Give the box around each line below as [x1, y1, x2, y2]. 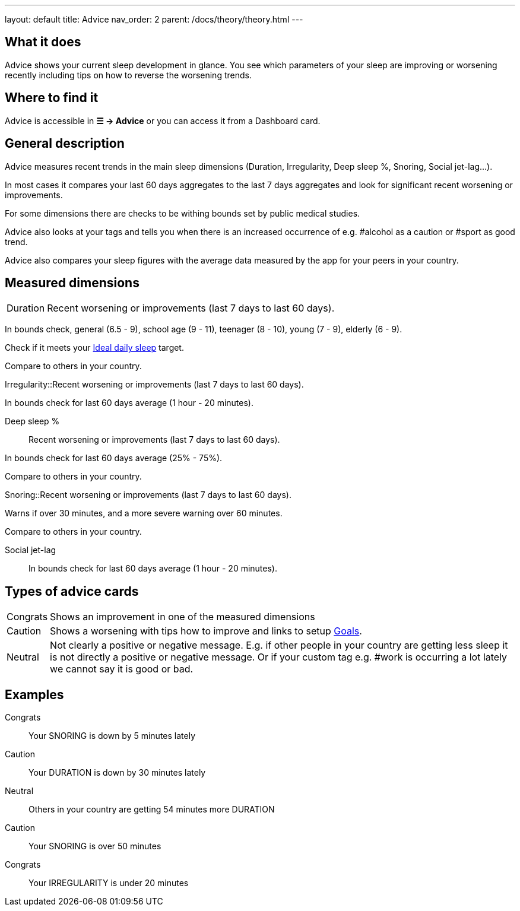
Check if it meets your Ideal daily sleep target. [5, 342, 184, 353]
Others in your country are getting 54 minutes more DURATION [28, 804, 275, 815]
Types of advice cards [5, 583, 139, 599]
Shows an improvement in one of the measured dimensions [50, 611, 315, 623]
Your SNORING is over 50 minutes [28, 841, 161, 852]
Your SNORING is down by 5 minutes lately [28, 731, 196, 741]
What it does [5, 34, 81, 50]
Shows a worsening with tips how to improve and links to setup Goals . [50, 625, 362, 637]
